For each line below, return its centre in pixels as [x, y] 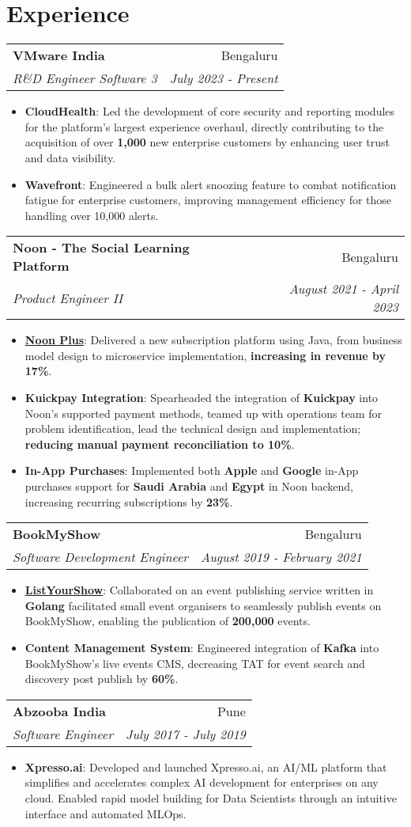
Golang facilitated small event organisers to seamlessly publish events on [203, 605]
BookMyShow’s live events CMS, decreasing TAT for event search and [195, 663]
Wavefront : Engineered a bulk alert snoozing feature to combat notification [211, 184]
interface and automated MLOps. [106, 813]
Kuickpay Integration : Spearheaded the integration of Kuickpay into [202, 398]
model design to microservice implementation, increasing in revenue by [205, 355]
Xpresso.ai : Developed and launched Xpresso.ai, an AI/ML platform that [206, 766]
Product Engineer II [68, 298]
